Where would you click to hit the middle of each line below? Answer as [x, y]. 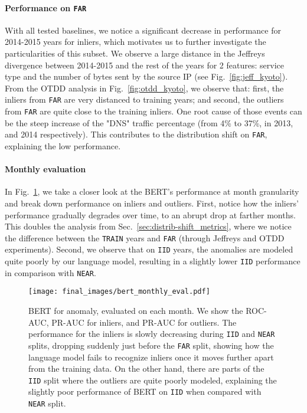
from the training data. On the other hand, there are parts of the [146, 368]
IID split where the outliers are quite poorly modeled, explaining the [153, 380]
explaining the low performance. [63, 145]
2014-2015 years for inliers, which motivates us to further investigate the [135, 42]
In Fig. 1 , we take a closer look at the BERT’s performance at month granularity [152, 191]
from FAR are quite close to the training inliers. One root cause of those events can [153, 111]
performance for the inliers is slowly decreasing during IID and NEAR [152, 334]
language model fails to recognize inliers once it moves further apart [151, 357]
